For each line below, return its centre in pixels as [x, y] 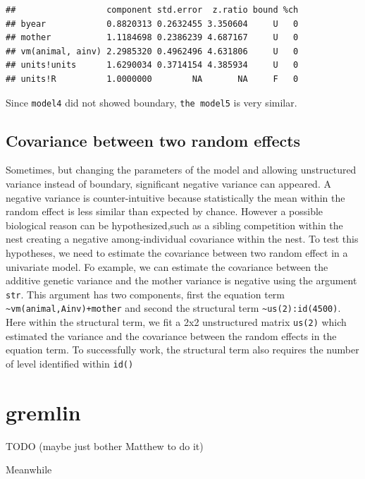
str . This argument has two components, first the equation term [145, 294]
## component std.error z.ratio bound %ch [152, 10]
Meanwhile [29, 469]
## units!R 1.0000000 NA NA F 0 [152, 79]
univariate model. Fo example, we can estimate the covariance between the [167, 266]
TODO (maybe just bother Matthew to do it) [105, 445]
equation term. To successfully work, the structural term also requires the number [182, 350]
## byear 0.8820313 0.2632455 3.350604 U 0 [152, 24]
